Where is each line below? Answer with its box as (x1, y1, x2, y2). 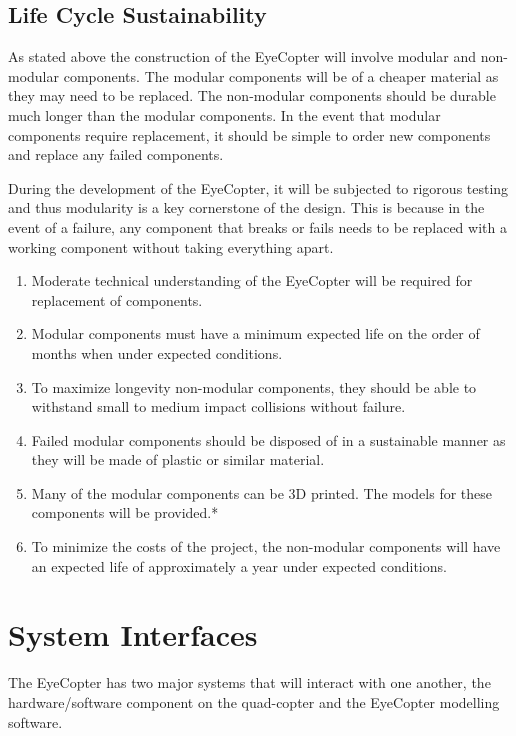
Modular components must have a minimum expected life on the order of (31, 323, 480, 344)
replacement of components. (31, 289, 203, 310)
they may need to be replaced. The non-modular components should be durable (8, 85, 496, 106)
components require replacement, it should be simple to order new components (8, 124, 491, 145)
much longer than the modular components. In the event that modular (8, 104, 441, 125)
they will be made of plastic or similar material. (31, 449, 325, 470)
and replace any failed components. (8, 144, 224, 165)
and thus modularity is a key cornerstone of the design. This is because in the (8, 197, 485, 218)
